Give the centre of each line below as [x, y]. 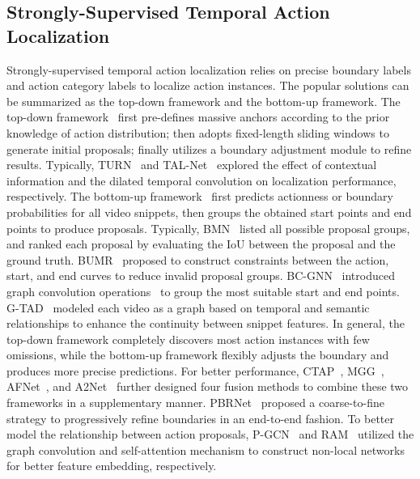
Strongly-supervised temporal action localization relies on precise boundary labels [209, 69]
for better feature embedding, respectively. [112, 466]
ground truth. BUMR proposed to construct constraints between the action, [198, 259]
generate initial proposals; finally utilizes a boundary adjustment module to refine [209, 148]
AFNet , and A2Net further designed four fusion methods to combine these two [208, 386]
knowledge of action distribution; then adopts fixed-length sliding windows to [198, 132]
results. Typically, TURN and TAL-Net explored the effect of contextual [192, 165]
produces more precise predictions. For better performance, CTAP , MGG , [195, 370]
